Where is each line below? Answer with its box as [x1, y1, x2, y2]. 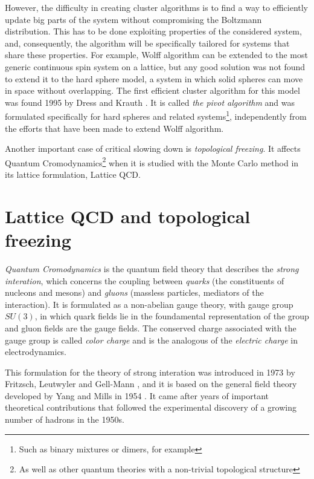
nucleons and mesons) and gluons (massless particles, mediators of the [5, 286, 264, 299]
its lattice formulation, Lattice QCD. [5, 168, 141, 181]
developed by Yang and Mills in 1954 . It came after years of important [5, 389, 269, 402]
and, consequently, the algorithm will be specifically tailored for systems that [5, 36, 290, 49]
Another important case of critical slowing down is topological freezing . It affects [5, 142, 301, 155]
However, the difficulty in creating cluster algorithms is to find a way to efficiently [5, 1, 309, 13]
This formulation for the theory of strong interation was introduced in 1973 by [5, 365, 295, 378]
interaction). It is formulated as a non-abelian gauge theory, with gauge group [5, 298, 293, 310]
